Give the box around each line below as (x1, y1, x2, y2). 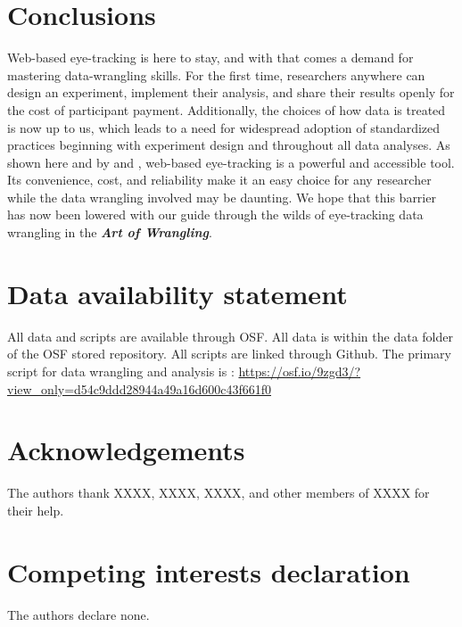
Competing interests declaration (7, 553, 410, 590)
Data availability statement (7, 275, 348, 311)
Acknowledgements (7, 432, 245, 468)
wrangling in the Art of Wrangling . (7, 223, 212, 242)
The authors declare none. (7, 605, 150, 623)
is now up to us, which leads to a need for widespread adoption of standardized (7, 118, 441, 136)
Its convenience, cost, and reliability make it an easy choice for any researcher (7, 170, 432, 189)
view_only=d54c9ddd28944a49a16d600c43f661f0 (7, 379, 271, 398)
